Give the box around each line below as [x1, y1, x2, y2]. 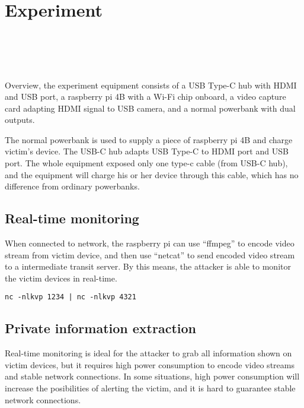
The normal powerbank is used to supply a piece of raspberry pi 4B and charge [5, 133, 293, 146]
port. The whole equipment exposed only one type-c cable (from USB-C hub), [5, 157, 288, 169]
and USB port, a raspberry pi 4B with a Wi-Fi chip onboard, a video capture [5, 90, 286, 103]
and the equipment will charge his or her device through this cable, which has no [5, 168, 299, 181]
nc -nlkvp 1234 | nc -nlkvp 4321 [5, 293, 136, 302]
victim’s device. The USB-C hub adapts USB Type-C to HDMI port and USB [5, 145, 289, 157]
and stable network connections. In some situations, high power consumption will [5, 370, 300, 382]
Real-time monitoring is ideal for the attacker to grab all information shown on [5, 347, 292, 359]
